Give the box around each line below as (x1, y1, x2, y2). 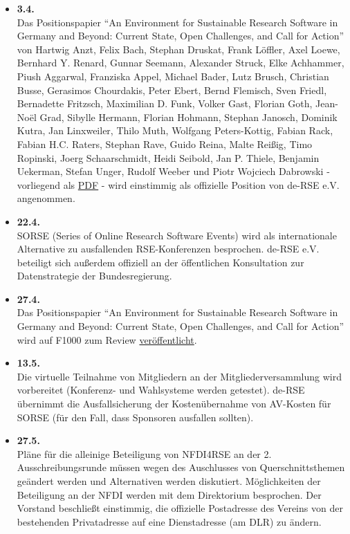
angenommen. (17, 191, 75, 205)
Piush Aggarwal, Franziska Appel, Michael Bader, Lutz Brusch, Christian (17, 68, 329, 83)
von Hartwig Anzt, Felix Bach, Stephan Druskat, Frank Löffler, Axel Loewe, (17, 42, 340, 56)
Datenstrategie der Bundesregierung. (17, 268, 172, 283)
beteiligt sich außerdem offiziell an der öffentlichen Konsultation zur (17, 255, 304, 269)
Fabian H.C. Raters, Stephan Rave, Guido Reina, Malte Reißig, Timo (17, 136, 313, 151)
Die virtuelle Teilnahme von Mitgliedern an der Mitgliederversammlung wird (17, 369, 342, 383)
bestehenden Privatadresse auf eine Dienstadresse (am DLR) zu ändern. (17, 514, 322, 528)
